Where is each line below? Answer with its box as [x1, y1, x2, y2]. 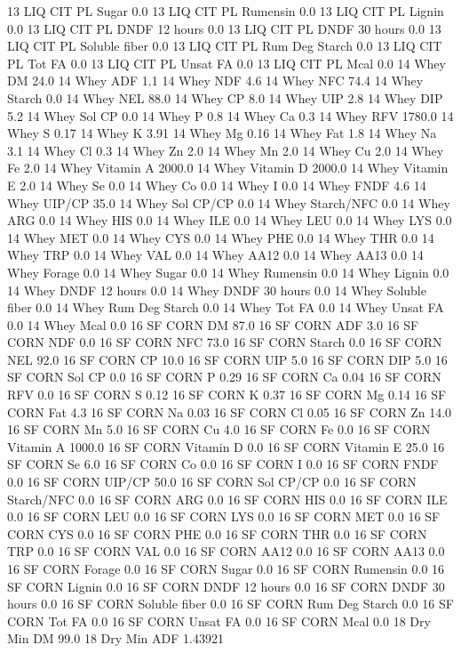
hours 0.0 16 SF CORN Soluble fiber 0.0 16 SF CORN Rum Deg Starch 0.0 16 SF [7, 594, 454, 613]
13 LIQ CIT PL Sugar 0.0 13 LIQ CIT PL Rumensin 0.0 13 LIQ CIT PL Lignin [7, 2, 444, 20]
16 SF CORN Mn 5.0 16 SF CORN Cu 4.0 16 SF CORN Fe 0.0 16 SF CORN [7, 420, 431, 439]
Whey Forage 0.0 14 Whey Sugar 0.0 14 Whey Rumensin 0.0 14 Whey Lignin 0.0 [7, 262, 449, 281]
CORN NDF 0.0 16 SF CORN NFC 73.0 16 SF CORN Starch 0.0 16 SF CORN [7, 333, 442, 351]
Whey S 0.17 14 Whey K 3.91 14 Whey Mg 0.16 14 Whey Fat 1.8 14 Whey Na [7, 124, 437, 142]
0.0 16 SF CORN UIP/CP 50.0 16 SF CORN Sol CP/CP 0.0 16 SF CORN [7, 472, 417, 491]
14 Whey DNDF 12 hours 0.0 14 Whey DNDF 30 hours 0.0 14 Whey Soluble [7, 280, 426, 299]
